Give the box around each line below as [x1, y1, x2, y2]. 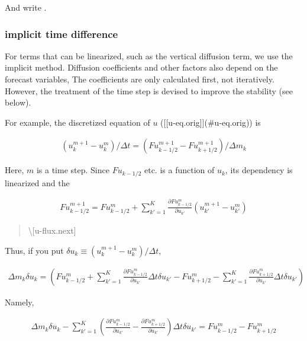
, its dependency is [225, 164, 293, 176]
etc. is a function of [144, 164, 215, 176]
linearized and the [5, 176, 70, 189]
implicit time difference [5, 26, 118, 41]
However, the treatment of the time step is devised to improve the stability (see [5, 84, 293, 97]
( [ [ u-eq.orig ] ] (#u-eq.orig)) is [160, 116, 261, 128]
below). [5, 96, 31, 109]
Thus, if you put [5, 244, 64, 256]
